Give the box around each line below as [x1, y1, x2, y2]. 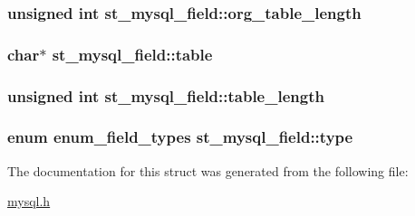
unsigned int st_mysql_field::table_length [7, 84, 324, 107]
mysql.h [7, 192, 51, 211]
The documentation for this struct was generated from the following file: [7, 161, 409, 180]
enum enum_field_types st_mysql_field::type [7, 126, 353, 148]
